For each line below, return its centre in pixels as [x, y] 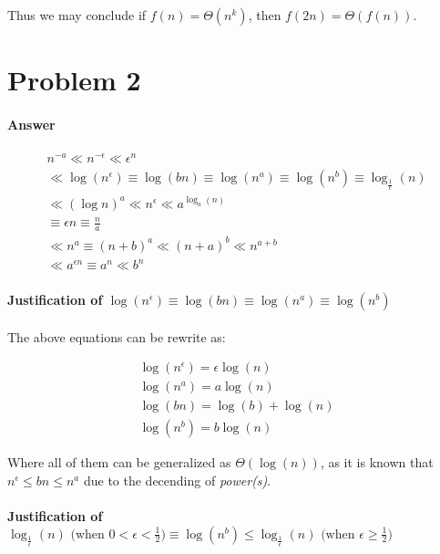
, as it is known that [377, 462]
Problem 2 [74, 80]
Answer [31, 124]
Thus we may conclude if [77, 15]
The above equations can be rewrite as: [117, 336]
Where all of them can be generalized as [119, 462]
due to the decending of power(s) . [177, 480]
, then [265, 15]
